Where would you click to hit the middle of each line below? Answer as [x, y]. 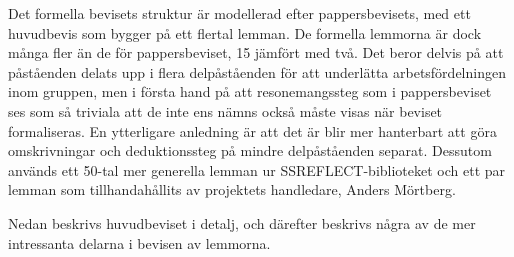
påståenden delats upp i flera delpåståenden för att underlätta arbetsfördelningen [257, 71]
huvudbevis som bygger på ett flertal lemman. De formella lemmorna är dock [245, 32]
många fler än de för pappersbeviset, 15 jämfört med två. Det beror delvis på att [256, 52]
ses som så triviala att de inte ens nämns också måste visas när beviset [225, 110]
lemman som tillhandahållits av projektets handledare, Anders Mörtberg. [232, 189]
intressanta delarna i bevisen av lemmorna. [139, 242]
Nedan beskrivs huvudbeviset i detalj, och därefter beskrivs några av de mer [242, 222]
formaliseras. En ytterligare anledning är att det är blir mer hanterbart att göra [252, 130]
